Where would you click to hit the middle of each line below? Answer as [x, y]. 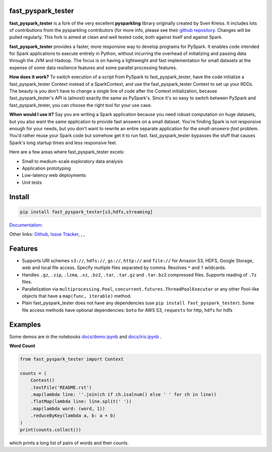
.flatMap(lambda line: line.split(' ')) [81, 402]
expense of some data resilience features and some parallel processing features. [93, 68]
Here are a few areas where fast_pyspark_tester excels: [67, 152]
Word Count [22, 346]
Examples [25, 325]
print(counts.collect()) [51, 430]
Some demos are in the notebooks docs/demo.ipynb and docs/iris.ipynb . [85, 336]
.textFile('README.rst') [61, 387]
